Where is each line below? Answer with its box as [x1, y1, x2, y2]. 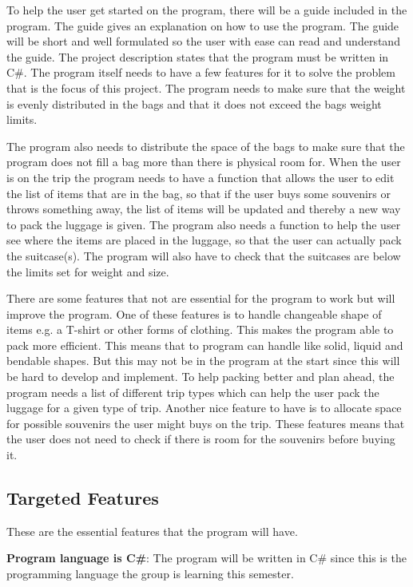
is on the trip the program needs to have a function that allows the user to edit [6, 169, 395, 185]
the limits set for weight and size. [6, 263, 169, 280]
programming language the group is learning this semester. [6, 565, 294, 582]
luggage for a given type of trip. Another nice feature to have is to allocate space [6, 399, 402, 416]
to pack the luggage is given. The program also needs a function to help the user [6, 216, 401, 232]
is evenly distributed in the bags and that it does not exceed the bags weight [6, 95, 382, 112]
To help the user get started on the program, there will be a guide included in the [6, 2, 407, 18]
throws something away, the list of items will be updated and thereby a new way [6, 200, 401, 217]
